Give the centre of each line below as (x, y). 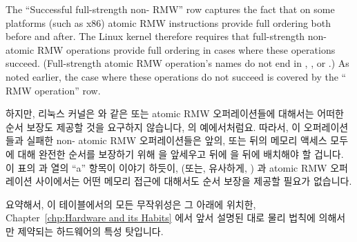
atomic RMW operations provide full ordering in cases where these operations (171, 49)
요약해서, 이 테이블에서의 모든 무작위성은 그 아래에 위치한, (131, 204)
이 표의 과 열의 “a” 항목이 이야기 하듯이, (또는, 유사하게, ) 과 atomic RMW (166, 167)
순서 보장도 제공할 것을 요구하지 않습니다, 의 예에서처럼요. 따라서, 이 (153, 127)
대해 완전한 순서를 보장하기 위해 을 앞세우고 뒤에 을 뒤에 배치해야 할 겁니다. (181, 153)
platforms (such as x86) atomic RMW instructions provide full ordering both (168, 22)
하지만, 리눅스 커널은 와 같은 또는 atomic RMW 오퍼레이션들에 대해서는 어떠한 (175, 113)
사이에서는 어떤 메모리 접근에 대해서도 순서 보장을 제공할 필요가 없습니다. (194, 181)
